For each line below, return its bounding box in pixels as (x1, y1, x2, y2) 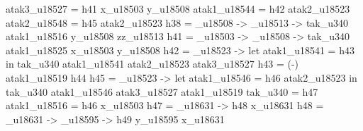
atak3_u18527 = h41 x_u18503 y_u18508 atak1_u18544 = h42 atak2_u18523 (6, 1, 350, 15)
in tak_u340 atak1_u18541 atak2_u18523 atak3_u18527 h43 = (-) (6, 56, 299, 71)
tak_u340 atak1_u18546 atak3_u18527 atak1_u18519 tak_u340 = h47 (6, 84, 318, 99)
